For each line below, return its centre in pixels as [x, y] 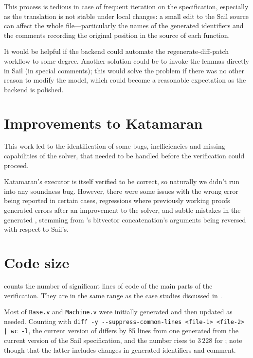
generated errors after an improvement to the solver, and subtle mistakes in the [122, 210]
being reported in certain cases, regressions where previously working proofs [117, 200]
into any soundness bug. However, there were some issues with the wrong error [121, 191]
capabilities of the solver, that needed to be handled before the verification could [124, 156]
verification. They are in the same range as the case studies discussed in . [113, 295]
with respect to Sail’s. [36, 229]
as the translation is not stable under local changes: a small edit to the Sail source [126, 16]
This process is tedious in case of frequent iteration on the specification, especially [126, 6]
